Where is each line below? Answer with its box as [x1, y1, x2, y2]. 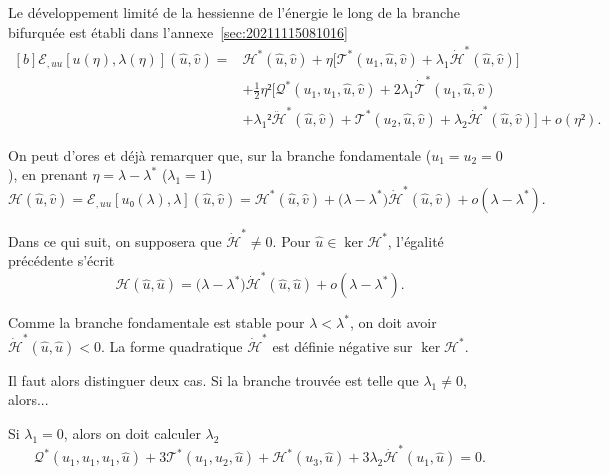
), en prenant [8, 164, 88, 185]
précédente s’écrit [8, 250, 115, 271]
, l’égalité [387, 230, 444, 251]
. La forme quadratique [101, 335, 243, 356]
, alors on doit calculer [63, 422, 201, 443]
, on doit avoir [349, 312, 437, 333]
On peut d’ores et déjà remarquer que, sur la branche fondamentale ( [8, 144, 432, 165]
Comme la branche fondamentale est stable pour [8, 312, 305, 333]
